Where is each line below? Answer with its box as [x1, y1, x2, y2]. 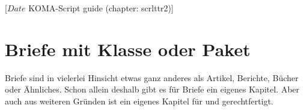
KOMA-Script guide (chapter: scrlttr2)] [28, 2, 174, 14]
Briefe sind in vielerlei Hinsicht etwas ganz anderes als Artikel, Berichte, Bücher [5, 71, 299, 84]
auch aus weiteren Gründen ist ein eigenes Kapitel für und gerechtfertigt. [5, 94, 273, 107]
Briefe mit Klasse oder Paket [5, 36, 251, 61]
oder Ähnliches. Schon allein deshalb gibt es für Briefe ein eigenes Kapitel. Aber [5, 83, 300, 95]
